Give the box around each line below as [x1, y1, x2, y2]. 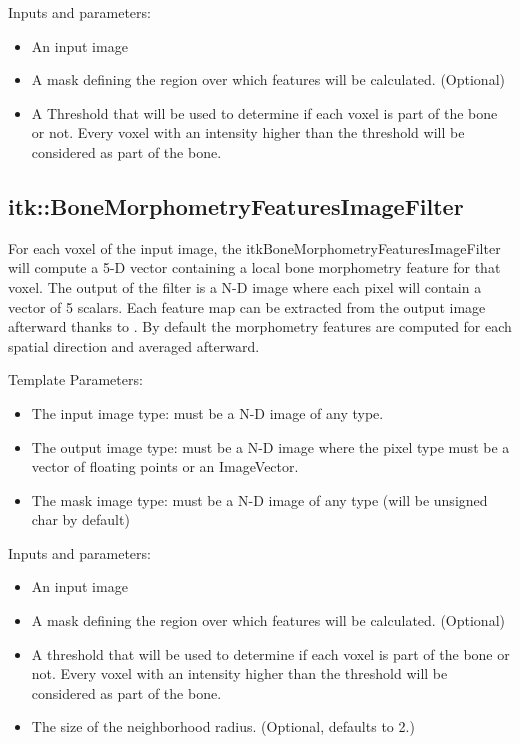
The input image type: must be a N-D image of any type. [31, 402, 384, 423]
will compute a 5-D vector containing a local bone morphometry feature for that [8, 257, 501, 278]
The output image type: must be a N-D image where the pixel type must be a [31, 436, 510, 457]
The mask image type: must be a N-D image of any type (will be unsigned [31, 489, 488, 510]
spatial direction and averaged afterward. [8, 335, 260, 356]
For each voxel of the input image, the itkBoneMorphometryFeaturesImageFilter [8, 237, 501, 258]
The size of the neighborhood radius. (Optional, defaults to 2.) [31, 716, 415, 737]
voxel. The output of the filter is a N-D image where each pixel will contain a [8, 276, 482, 297]
